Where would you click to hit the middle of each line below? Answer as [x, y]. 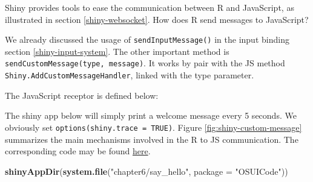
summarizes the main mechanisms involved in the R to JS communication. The [152, 139]
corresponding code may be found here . [78, 151]
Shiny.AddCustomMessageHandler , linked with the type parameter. [130, 75]
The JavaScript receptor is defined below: [82, 95]
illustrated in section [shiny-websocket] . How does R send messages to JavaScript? [157, 19]
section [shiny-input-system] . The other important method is [117, 51]
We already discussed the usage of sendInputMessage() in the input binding [147, 39]
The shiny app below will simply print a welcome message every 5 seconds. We [151, 115]
